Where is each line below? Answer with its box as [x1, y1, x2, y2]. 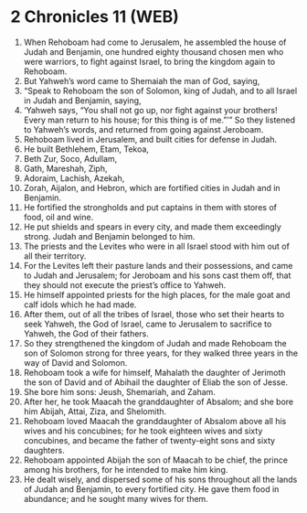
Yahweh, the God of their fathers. [23, 327, 150, 339]
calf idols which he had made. [23, 299, 137, 310]
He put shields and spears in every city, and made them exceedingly [23, 221, 281, 232]
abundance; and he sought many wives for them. [23, 493, 208, 504]
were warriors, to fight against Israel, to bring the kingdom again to [23, 56, 276, 67]
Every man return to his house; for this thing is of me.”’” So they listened [23, 114, 296, 125]
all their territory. [23, 250, 87, 262]
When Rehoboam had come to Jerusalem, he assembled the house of [23, 37, 287, 48]
